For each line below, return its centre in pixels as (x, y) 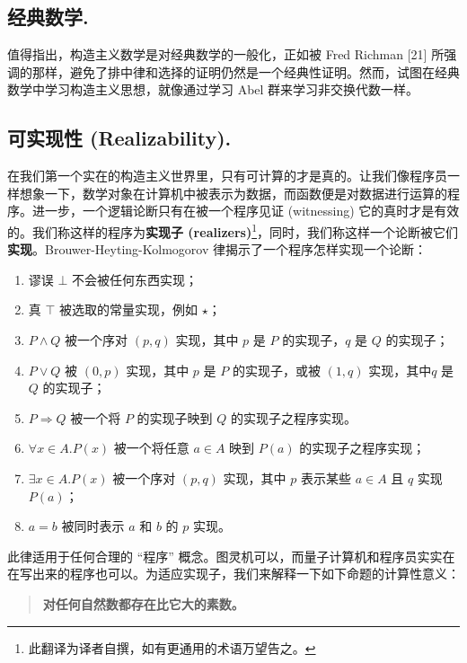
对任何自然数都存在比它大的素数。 (143, 603)
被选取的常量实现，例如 (129, 309)
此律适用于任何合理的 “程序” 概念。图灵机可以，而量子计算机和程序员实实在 (231, 556)
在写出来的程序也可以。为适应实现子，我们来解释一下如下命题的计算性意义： (233, 574)
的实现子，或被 (276, 370)
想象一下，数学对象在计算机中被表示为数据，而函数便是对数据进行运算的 (233, 193)
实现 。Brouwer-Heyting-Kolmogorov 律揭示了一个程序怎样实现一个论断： (217, 249)
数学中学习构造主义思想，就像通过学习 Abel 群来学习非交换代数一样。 (213, 89)
